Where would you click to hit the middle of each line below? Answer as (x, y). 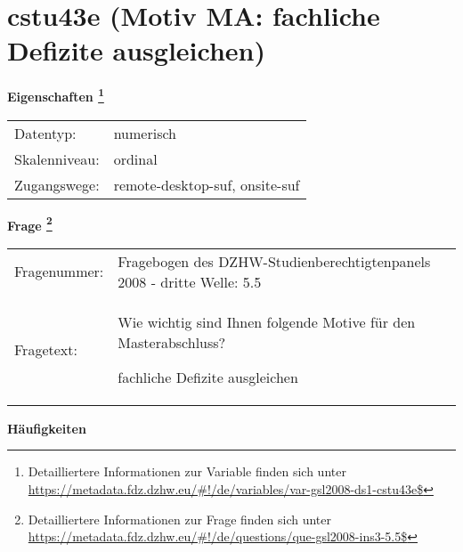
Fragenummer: (59, 272)
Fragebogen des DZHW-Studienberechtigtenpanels (274, 261)
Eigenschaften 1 (56, 95)
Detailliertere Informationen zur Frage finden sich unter (180, 519)
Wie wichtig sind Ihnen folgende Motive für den (267, 321)
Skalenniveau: (57, 158)
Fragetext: (46, 349)
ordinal (135, 158)
